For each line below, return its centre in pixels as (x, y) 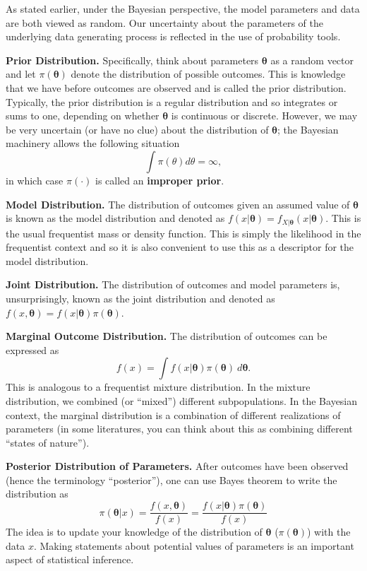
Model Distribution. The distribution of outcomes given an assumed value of (178, 204)
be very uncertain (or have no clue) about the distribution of (137, 129)
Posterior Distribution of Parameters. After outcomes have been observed (177, 466)
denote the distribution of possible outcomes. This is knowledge (208, 74)
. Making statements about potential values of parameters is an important (194, 545)
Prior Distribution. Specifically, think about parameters (132, 60)
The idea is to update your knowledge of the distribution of (134, 532)
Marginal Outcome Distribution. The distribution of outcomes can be (167, 336)
